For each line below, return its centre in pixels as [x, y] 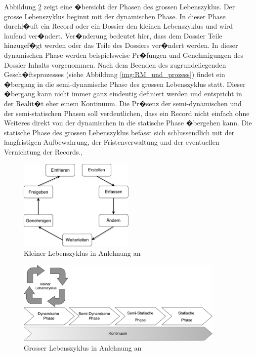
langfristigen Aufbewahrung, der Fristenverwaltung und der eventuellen [112, 142]
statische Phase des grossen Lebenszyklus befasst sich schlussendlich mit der [119, 132]
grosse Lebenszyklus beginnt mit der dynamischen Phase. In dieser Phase [115, 16]
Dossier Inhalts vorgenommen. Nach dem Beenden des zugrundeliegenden [115, 64]
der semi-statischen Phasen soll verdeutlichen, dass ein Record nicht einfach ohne [127, 113]
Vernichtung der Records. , [43, 151]
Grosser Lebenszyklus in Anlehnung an [83, 347]
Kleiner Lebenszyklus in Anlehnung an [82, 253]
